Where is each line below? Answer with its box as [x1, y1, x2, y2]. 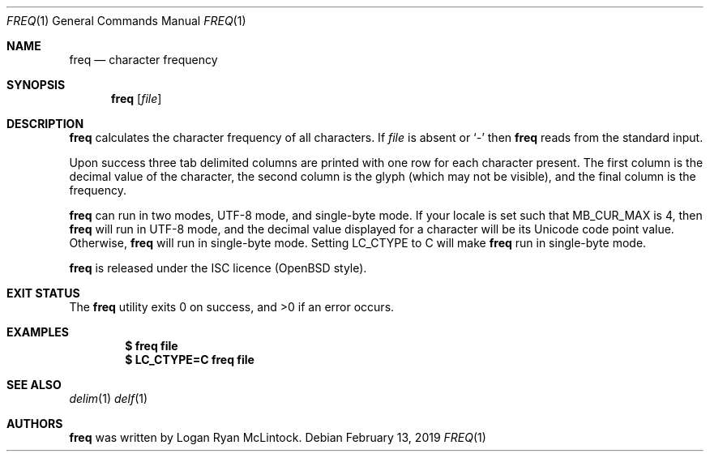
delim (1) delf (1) [69, 392, 148, 405]
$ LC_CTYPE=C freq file [125, 353, 254, 366]
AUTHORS [6, 417, 63, 430]
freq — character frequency [69, 53, 218, 66]
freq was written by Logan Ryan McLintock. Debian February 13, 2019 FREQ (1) [69, 430, 486, 444]
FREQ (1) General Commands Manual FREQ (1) [6, 14, 246, 28]
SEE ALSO [6, 378, 62, 392]
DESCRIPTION [6, 117, 84, 131]
